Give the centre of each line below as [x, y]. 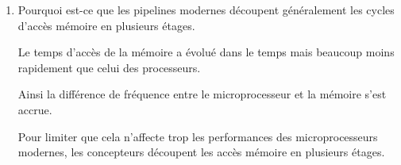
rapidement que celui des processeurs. [109, 67]
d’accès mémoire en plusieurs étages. [106, 25]
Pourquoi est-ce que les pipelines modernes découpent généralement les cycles [206, 10]
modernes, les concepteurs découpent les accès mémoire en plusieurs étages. [201, 152]
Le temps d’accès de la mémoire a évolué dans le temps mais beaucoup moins [206, 52]
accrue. [35, 109]
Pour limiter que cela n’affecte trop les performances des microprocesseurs [198, 136]
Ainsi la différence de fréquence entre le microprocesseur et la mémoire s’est [202, 94]
